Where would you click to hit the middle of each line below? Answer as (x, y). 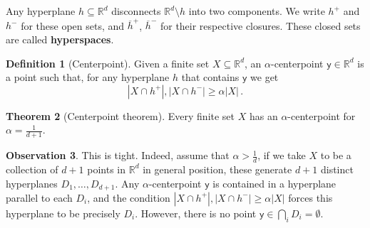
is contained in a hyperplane (274, 183)
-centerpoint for (322, 115)
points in (106, 169)
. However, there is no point (196, 213)
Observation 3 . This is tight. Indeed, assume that (118, 155)
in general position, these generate (217, 169)
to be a (336, 155)
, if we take (282, 155)
